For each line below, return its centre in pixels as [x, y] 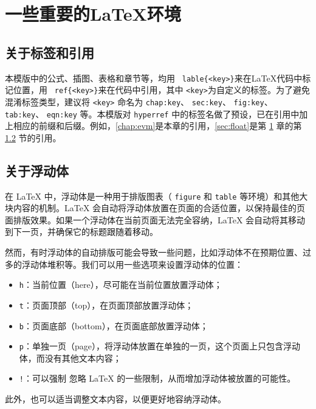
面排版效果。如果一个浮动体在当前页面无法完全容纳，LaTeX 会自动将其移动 [155, 219]
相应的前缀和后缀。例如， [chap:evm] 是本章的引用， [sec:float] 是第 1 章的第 [157, 126]
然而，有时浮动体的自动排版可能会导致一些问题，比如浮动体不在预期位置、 [154, 252]
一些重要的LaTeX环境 [93, 14]
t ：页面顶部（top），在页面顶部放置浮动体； [106, 305]
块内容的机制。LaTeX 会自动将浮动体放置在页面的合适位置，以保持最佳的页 [155, 208]
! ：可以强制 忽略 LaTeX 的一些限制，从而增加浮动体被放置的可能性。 [157, 378]
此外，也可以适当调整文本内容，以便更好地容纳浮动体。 [115, 399]
